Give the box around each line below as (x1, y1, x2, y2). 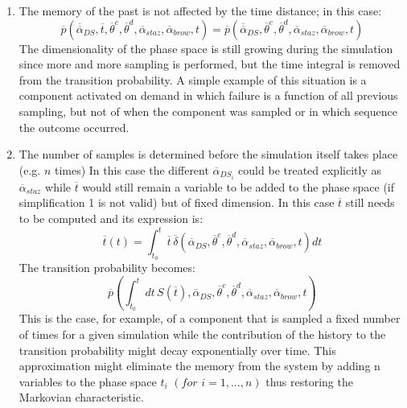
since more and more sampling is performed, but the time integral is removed (18, 56, 401, 72)
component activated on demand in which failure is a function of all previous (18, 87, 398, 104)
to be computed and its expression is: (18, 210, 203, 227)
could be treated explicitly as (238, 161, 381, 178)
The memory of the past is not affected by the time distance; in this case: (18, 2, 382, 19)
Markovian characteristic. (18, 389, 144, 406)
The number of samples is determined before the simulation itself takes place (18, 146, 398, 163)
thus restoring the (265, 373, 353, 389)
